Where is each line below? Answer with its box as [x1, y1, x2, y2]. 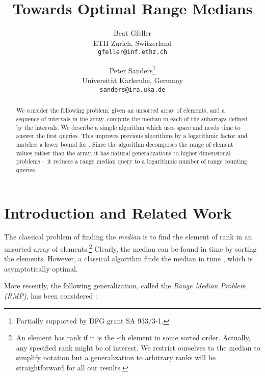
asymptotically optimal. [4, 263, 78, 274]
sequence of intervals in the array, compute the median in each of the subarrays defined [16, 114, 248, 123]
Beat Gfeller [113, 28, 152, 38]
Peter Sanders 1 [109, 63, 156, 75]
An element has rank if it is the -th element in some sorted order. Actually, [16, 332, 251, 343]
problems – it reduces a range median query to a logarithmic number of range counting [16, 157, 247, 166]
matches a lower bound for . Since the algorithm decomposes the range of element [16, 140, 233, 148]
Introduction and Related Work [4, 202, 232, 223]
